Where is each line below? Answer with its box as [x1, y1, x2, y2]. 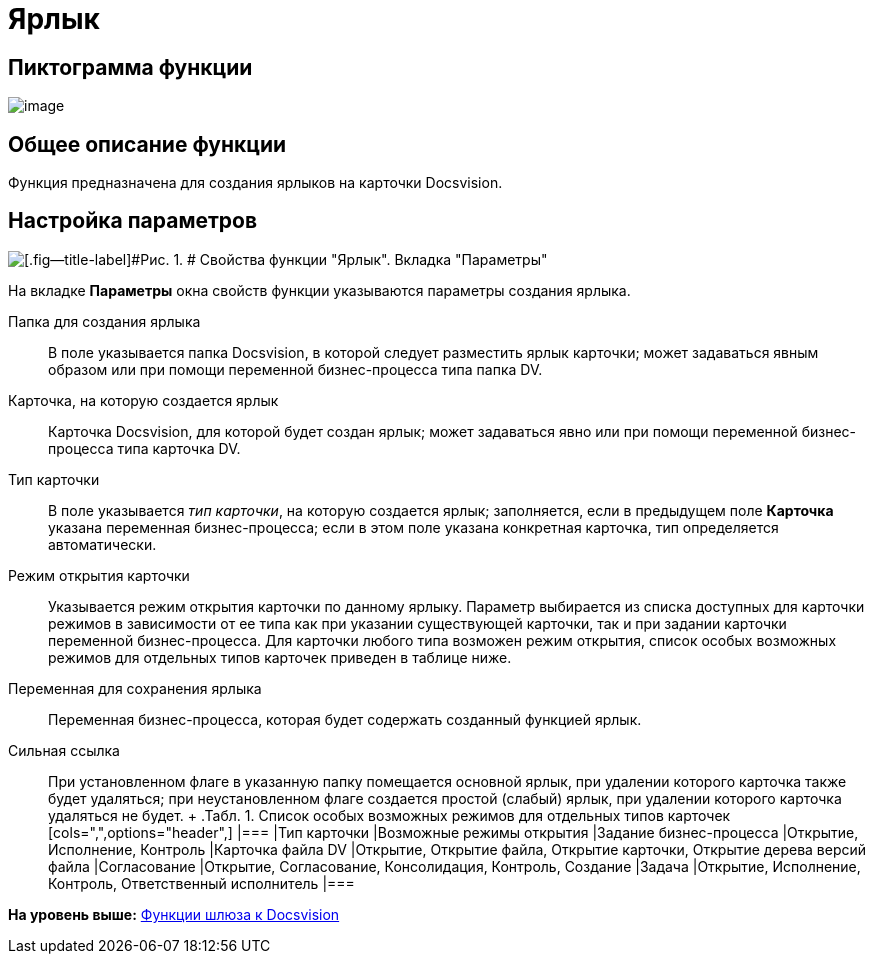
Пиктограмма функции [8, 54, 253, 80]
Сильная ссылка [8, 741, 120, 759]
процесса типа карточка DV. [48, 439, 241, 457]
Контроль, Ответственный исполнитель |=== [48, 874, 355, 892]
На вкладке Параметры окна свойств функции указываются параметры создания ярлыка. [8, 281, 631, 299]
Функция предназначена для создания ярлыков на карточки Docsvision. [8, 174, 503, 192]
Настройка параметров [8, 208, 258, 234]
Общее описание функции [8, 131, 287, 157]
